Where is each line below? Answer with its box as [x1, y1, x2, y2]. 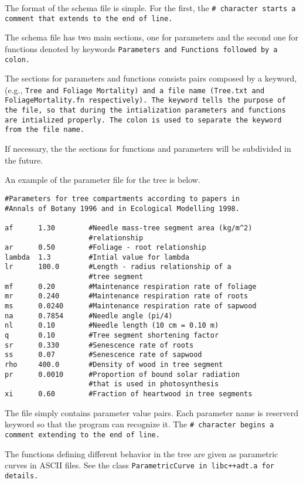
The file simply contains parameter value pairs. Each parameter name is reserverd [5, 406, 298, 419]
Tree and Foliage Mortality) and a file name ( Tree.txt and [25, 86, 265, 95]
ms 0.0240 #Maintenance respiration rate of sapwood [5, 302, 257, 311]
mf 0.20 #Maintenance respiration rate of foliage [5, 282, 257, 291]
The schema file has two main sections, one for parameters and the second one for [5, 31, 299, 43]
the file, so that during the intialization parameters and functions [5, 106, 286, 115]
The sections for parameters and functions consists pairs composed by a [5, 72, 263, 84]
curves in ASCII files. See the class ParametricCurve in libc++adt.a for [5, 459, 274, 471]
